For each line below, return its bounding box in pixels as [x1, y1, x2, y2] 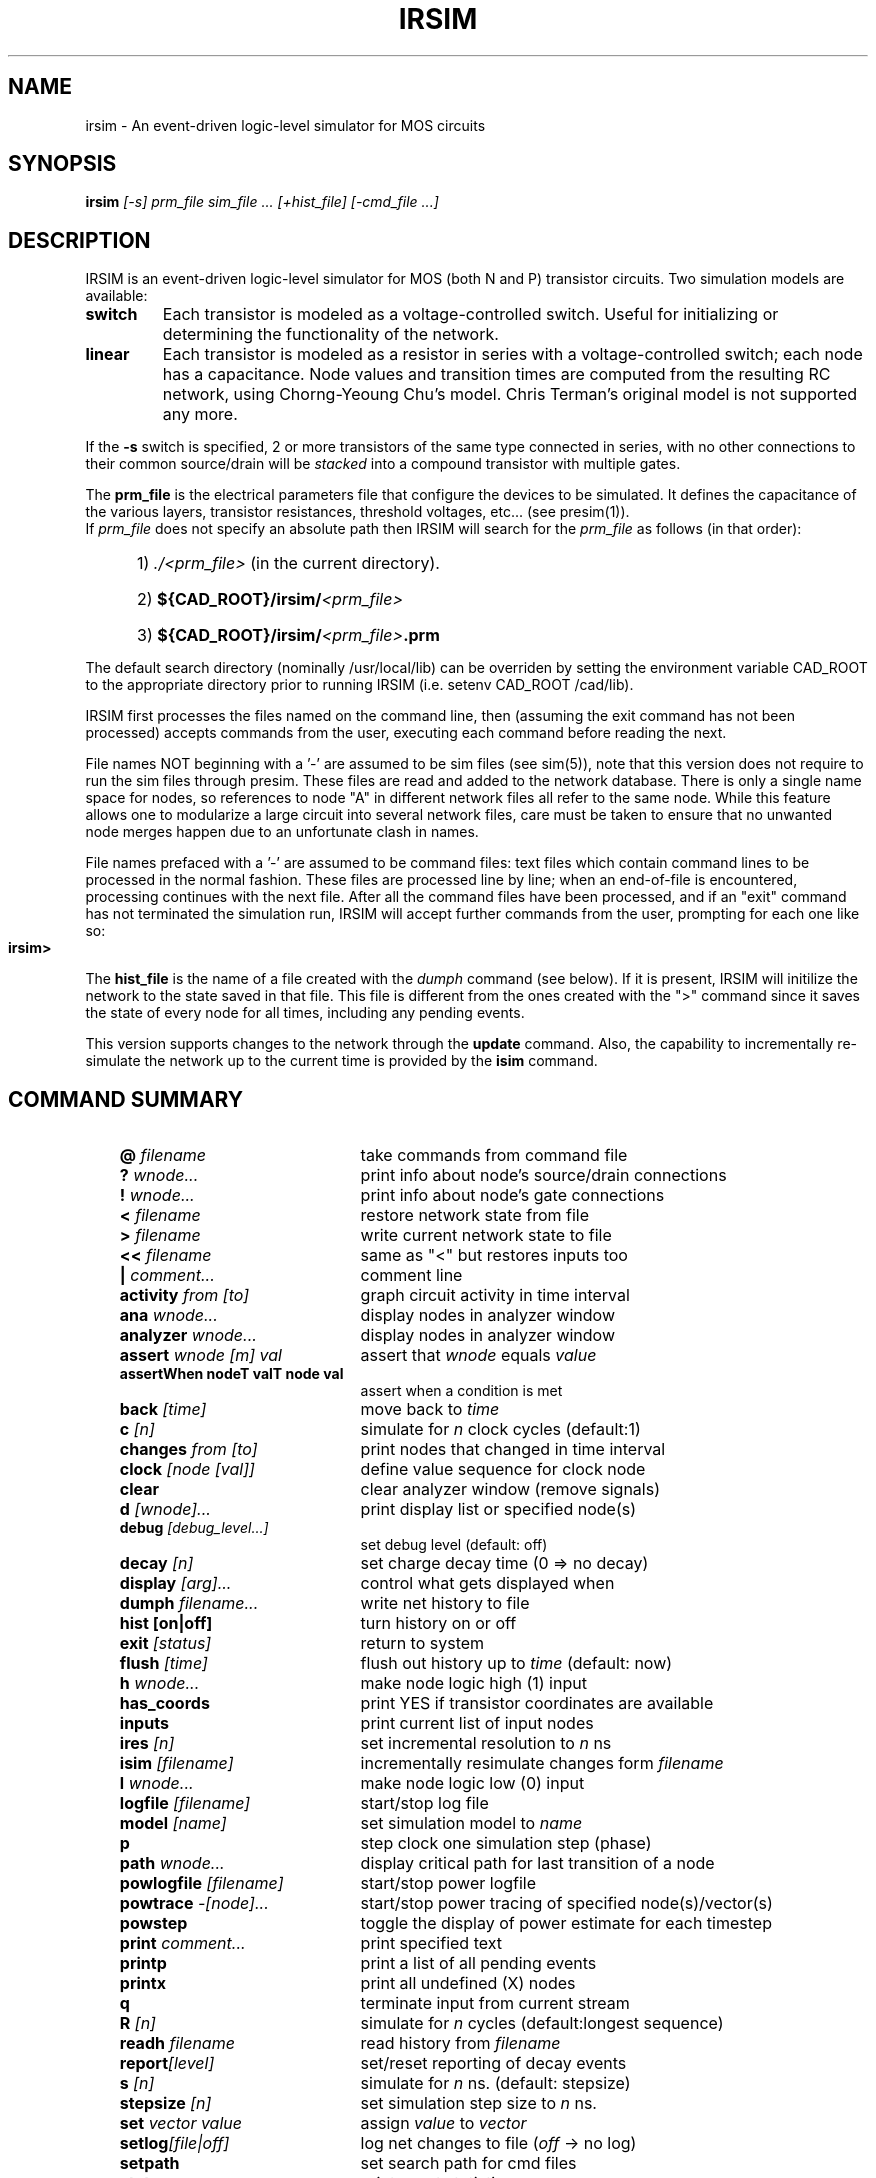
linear [85, 344, 130, 365]
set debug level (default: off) [360, 1536, 548, 1554]
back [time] [119, 1399, 207, 1420]
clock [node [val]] [119, 1459, 255, 1480]
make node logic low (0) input [360, 1773, 585, 1794]
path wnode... [119, 1853, 225, 1874]
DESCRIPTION [8, 227, 151, 253]
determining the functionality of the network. [162, 324, 499, 345]
